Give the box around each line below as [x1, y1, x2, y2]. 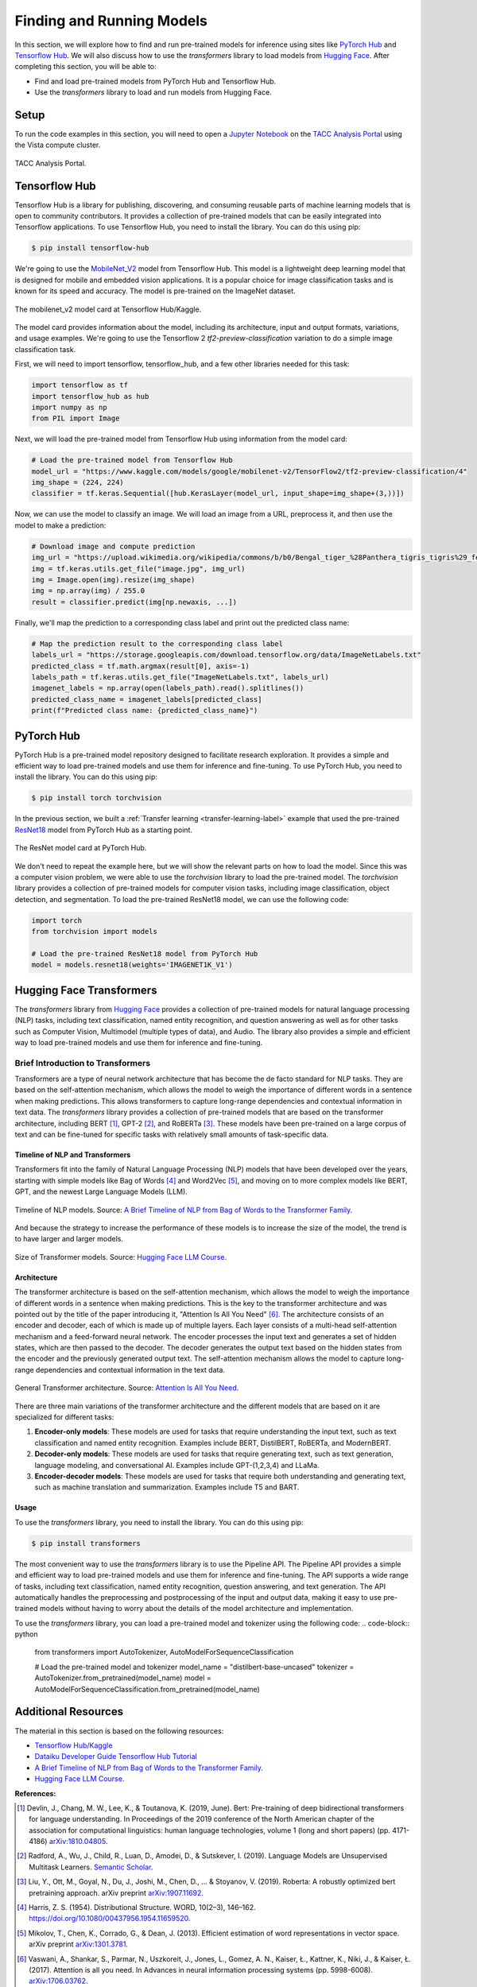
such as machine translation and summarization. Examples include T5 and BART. [34, 1482, 300, 1492]
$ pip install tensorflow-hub [31, 243, 149, 253]
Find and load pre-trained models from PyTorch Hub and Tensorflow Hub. [34, 76, 277, 86]
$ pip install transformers [31, 1539, 141, 1547]
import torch [31, 916, 83, 925]
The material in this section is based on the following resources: [14, 1726, 224, 1736]
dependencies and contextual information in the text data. [36, 1365, 226, 1374]
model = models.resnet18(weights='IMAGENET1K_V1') [31, 960, 234, 970]
